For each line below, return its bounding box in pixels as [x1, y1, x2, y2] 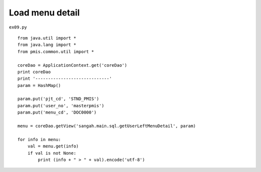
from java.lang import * [17, 42, 76, 48]
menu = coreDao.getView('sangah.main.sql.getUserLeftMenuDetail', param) [17, 123, 196, 129]
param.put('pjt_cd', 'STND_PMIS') [17, 96, 99, 101]
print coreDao [17, 69, 51, 74]
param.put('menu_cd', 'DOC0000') [17, 110, 97, 115]
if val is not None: [27, 150, 76, 156]
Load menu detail [9, 7, 80, 18]
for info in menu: [17, 137, 61, 142]
